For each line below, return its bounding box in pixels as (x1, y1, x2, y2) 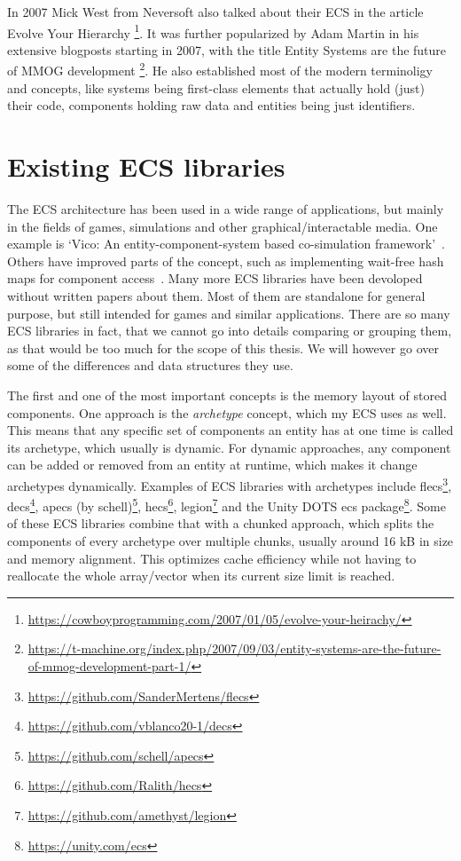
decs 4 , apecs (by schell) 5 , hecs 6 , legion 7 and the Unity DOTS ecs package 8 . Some (7, 494, 446, 515)
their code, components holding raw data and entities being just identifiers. (7, 96, 416, 115)
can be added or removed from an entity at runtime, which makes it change (7, 455, 418, 474)
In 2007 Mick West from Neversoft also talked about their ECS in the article (7, 3, 424, 20)
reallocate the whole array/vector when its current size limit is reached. (7, 566, 395, 585)
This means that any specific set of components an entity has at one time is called (7, 421, 454, 439)
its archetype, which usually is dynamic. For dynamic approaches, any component (7, 438, 451, 456)
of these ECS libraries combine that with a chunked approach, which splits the (7, 514, 434, 533)
